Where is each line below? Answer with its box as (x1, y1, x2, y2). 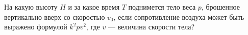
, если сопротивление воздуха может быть (113, 11, 244, 22)
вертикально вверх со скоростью (4, 11, 105, 22)
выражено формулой (4, 21, 67, 32)
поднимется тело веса (128, 2, 196, 12)
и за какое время (68, 2, 120, 12)
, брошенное (201, 2, 240, 12)
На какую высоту (4, 2, 58, 12)
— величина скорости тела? (108, 21, 194, 32)
